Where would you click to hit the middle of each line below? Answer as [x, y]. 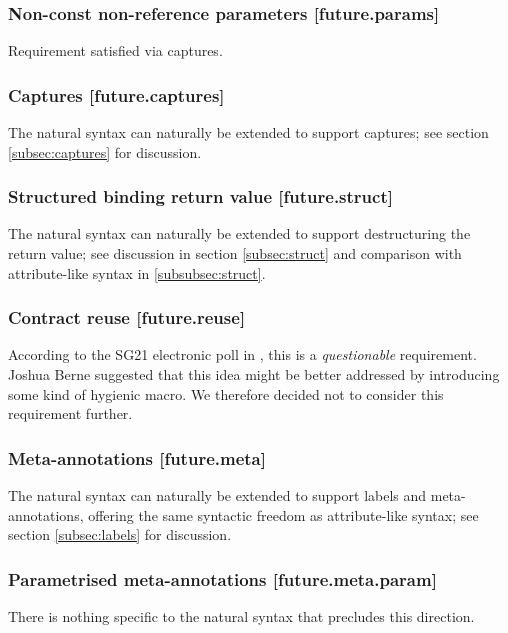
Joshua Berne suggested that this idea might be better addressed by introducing [254, 374]
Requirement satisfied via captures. [115, 50]
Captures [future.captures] [116, 94]
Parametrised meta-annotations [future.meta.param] [222, 578]
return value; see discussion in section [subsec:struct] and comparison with [235, 253]
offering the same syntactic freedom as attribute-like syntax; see [283, 514]
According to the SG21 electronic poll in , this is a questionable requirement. [242, 354]
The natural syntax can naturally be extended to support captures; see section [248, 132]
